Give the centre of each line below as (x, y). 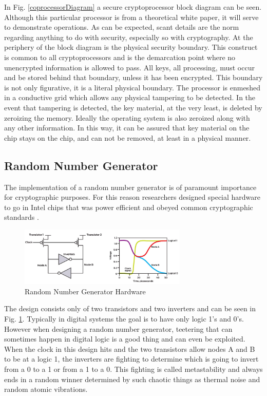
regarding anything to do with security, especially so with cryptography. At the (129, 37)
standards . (22, 217)
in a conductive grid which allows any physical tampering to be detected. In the (130, 97)
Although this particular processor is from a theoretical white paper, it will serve (131, 17)
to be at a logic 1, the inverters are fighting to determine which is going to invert (131, 359)
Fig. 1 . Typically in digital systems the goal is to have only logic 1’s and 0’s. (124, 319)
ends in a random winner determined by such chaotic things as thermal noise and (132, 379)
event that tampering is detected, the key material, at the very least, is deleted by (133, 107)
